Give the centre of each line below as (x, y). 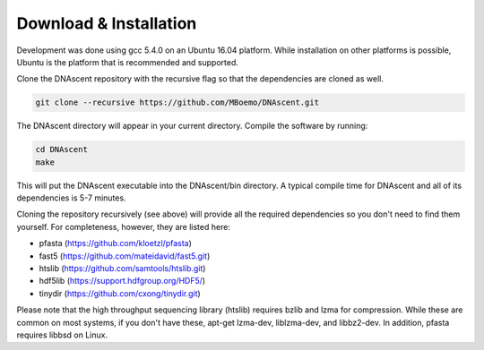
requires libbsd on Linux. (62, 335)
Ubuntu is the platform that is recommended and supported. (128, 62)
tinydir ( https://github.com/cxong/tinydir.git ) (120, 293)
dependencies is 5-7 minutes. (71, 198)
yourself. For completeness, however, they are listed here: (123, 226)
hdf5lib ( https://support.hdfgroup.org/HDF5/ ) (122, 281)
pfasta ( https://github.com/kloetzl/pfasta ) (116, 243)
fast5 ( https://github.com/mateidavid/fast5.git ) (125, 256)
